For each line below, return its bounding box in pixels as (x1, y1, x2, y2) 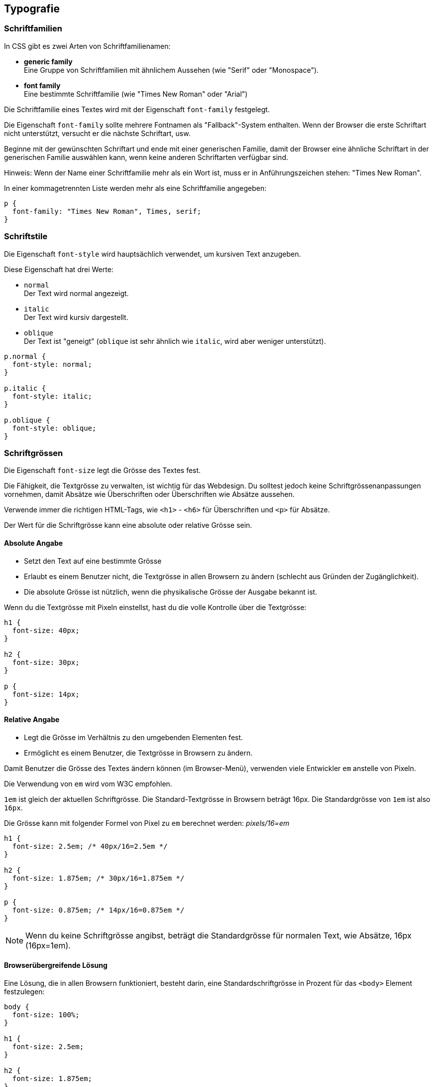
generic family (24, 57, 73, 66)
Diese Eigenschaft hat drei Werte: (4, 265, 113, 274)
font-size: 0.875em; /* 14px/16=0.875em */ (12, 906, 185, 914)
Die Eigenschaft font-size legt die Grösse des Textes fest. (4, 466, 201, 475)
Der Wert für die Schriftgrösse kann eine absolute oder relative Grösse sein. (4, 521, 252, 530)
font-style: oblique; (12, 424, 97, 432)
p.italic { (4, 384, 46, 392)
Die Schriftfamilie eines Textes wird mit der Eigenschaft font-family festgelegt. (4, 105, 270, 114)
